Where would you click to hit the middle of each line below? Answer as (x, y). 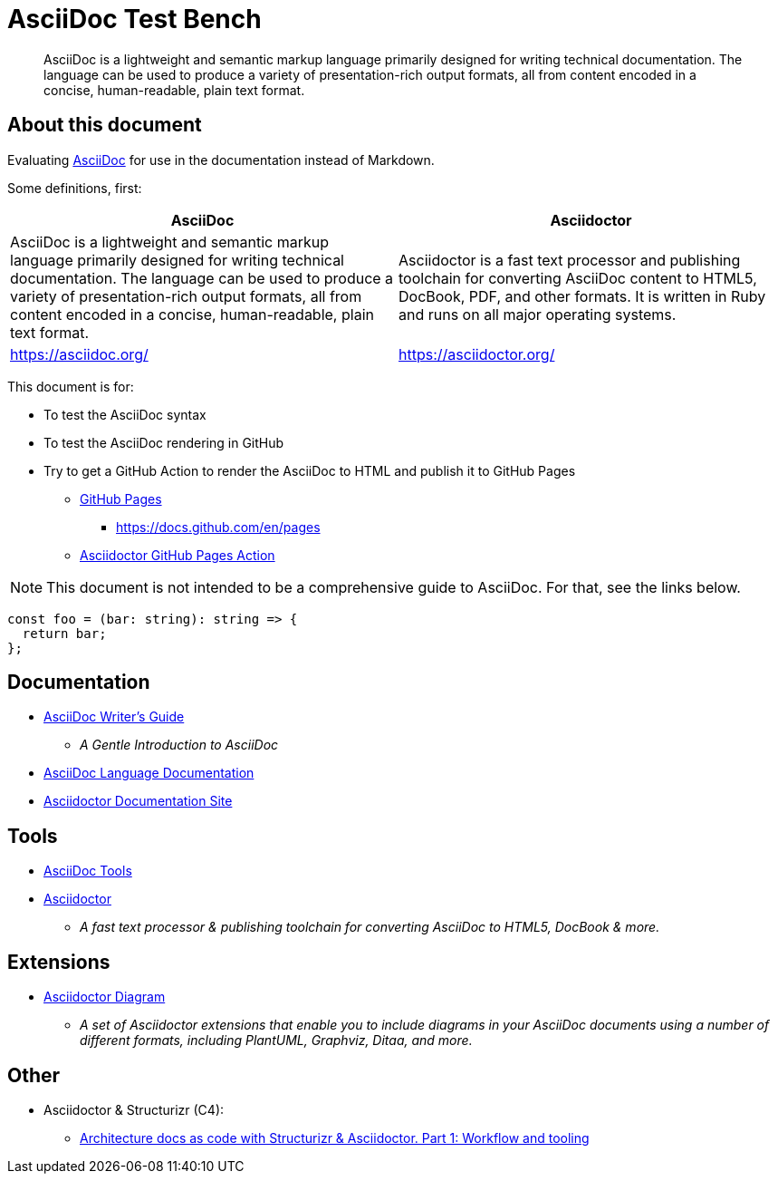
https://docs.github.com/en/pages (218, 527)
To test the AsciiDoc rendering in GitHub (164, 442)
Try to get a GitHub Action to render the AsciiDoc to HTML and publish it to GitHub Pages (310, 470)
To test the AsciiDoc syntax (125, 414)
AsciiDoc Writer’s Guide (114, 717)
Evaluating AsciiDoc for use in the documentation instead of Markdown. (221, 160)
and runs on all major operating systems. (538, 314)
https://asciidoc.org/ (79, 354)
